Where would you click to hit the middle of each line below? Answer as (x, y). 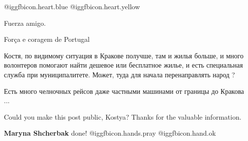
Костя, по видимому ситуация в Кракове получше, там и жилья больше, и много (124, 55)
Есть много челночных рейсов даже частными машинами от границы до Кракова (124, 91)
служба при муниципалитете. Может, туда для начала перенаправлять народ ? (120, 74)
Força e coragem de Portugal (47, 39)
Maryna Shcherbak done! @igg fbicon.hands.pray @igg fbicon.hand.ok (110, 133)
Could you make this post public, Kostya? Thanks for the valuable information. (123, 116)
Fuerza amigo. (25, 23)
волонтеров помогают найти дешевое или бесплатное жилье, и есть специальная (124, 65)
